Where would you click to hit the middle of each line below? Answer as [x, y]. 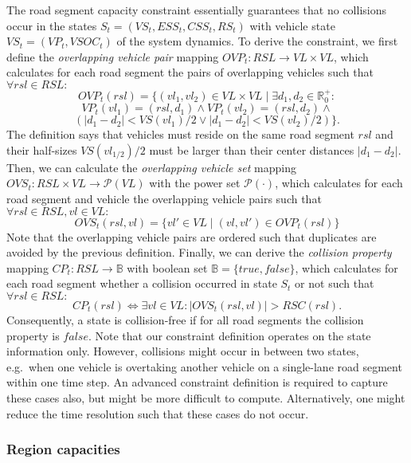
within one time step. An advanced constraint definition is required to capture [197, 382]
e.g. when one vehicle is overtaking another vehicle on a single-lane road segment [204, 366]
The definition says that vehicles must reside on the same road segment [180, 134]
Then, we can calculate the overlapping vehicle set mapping [151, 167]
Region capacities [63, 449]
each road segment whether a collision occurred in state [142, 283]
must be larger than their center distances [252, 149]
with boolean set [167, 267]
